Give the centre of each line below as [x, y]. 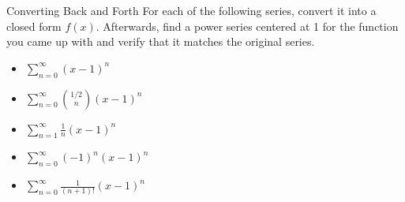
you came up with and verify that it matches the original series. [161, 41]
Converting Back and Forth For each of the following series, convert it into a [191, 10]
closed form [34, 26]
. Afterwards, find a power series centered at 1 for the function [247, 26]
